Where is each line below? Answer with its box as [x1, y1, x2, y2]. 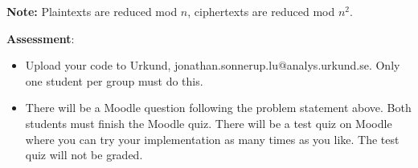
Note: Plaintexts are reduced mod [6, 3, 178, 19]
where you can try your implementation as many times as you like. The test [25, 130, 400, 147]
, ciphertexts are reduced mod [187, 3, 335, 19]
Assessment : [6, 30, 75, 46]
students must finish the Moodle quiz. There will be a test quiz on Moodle [25, 114, 392, 131]
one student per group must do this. [25, 72, 203, 89]
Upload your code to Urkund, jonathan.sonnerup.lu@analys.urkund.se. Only [25, 57, 400, 74]
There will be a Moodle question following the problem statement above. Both [25, 99, 412, 116]
